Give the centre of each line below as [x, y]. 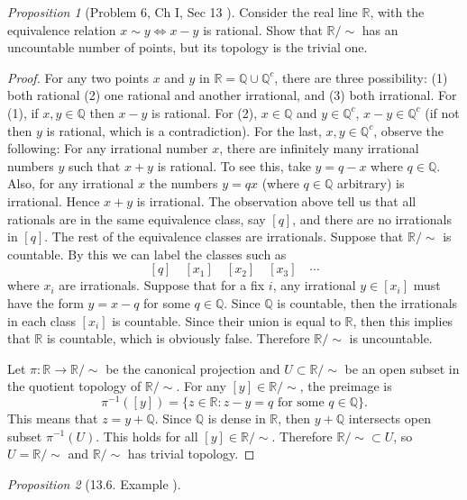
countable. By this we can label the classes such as [147, 254]
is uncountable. [391, 338]
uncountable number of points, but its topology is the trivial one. [188, 47]
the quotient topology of [74, 386]
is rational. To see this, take [234, 165]
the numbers [183, 183]
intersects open [389, 418]
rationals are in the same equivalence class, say [137, 218]
